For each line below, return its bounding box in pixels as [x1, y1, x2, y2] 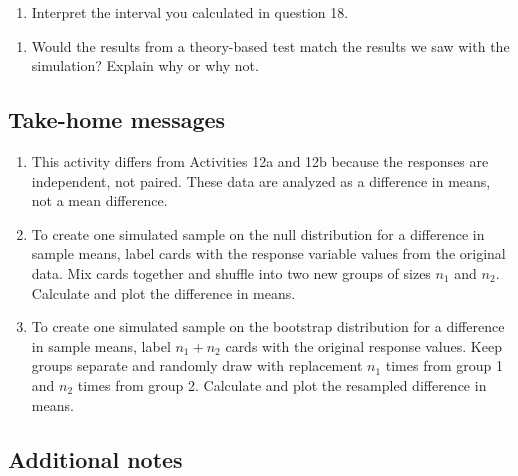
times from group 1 [385, 355, 503, 376]
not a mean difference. [31, 190, 168, 211]
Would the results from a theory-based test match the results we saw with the [31, 35, 510, 56]
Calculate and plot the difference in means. [31, 282, 296, 303]
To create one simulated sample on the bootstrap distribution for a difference [31, 316, 505, 337]
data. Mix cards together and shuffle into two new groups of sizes [31, 262, 431, 283]
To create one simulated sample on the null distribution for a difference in [31, 223, 485, 244]
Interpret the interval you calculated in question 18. [31, 2, 349, 22]
